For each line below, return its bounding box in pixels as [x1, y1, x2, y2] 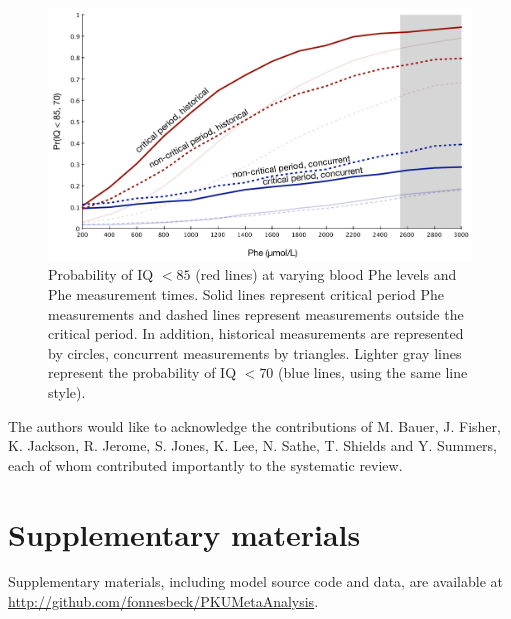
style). [48, 381, 86, 402]
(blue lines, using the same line [278, 362, 468, 383]
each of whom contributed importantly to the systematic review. [8, 454, 403, 475]
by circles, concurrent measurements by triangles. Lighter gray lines [48, 342, 462, 363]
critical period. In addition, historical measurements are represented [48, 323, 464, 344]
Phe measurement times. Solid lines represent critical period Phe [48, 284, 444, 304]
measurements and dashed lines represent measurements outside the [48, 303, 464, 324]
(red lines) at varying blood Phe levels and [195, 264, 457, 285]
